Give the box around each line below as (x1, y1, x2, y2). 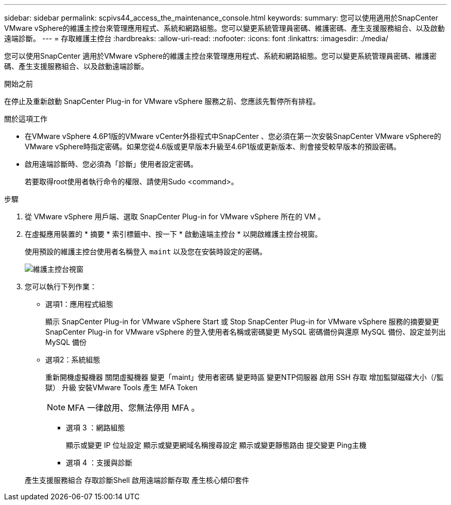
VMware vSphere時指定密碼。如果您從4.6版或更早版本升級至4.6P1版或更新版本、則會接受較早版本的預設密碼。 (25, 142, 401, 151)
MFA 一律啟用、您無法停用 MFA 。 (67, 403, 200, 413)
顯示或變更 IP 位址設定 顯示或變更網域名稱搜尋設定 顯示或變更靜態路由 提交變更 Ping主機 (66, 441, 367, 449)
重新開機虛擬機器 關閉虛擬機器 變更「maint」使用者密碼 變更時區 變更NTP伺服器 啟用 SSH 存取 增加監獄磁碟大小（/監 (45, 373, 444, 381)
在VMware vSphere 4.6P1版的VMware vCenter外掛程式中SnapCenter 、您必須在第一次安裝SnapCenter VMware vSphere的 (25, 132, 441, 141)
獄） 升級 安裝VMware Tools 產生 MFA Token (45, 383, 198, 392)
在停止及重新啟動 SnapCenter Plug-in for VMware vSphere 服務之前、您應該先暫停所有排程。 (4, 97, 320, 106)
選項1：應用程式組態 (45, 300, 113, 308)
